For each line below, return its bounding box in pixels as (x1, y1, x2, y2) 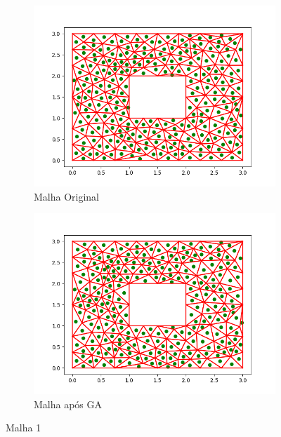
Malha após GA (34, 396, 103, 411)
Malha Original (34, 189, 100, 203)
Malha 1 (6, 420, 41, 435)
